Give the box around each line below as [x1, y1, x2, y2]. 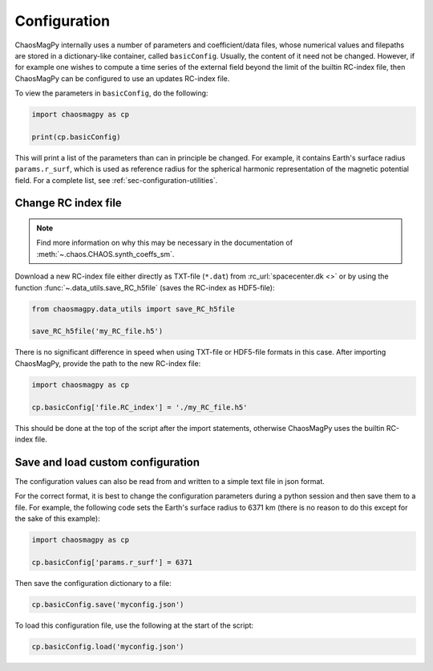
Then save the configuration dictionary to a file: [14, 578, 172, 588]
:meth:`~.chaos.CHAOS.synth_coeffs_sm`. [36, 249, 175, 258]
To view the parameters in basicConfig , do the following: [14, 88, 208, 98]
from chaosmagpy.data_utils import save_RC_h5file [31, 304, 236, 313]
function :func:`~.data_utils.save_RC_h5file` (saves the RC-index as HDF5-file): [14, 283, 276, 292]
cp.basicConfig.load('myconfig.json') [31, 642, 184, 651]
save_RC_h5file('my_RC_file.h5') [31, 327, 164, 336]
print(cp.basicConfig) [31, 132, 121, 141]
